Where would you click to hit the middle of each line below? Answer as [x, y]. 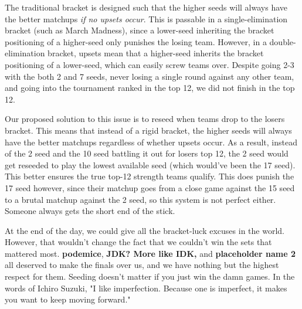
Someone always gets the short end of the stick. [90, 211]
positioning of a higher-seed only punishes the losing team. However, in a [136, 41]
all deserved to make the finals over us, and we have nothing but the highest [142, 265]
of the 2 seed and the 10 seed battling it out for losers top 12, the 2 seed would [147, 153]
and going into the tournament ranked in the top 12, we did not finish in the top [150, 88]
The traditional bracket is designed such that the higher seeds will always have [146, 7]
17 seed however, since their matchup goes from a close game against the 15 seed [150, 187]
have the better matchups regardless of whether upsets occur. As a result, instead [151, 142]
